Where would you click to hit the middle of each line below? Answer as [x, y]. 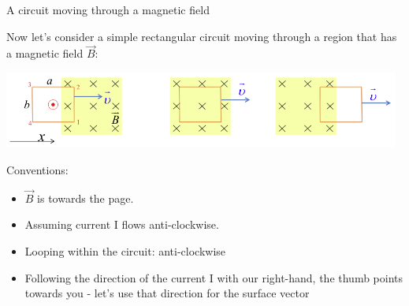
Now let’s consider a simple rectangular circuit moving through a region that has [202, 36]
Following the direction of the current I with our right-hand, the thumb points [214, 277]
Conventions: [37, 169]
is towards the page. [86, 198]
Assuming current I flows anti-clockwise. [122, 224]
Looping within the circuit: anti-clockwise [125, 250]
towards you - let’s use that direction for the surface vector [167, 293]
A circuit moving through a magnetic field [108, 9]
